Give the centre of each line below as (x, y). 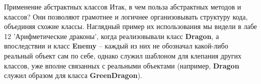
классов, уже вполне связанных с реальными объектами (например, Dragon (122, 65)
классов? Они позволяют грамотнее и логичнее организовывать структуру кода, (126, 16)
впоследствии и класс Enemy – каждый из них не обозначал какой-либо (116, 46)
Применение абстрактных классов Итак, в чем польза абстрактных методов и (123, 6)
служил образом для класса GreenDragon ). (73, 75)
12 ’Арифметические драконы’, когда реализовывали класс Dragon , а (112, 36)
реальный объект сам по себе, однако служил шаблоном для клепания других (123, 55)
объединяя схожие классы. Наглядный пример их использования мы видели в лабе (130, 26)
